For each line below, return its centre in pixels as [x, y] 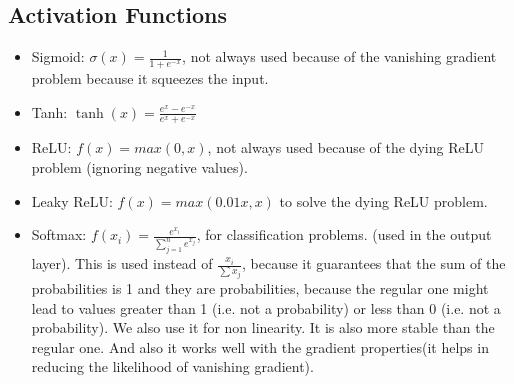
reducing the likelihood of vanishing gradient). [172, 366]
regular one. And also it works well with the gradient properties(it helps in [260, 346]
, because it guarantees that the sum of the [373, 263]
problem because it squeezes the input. [150, 78]
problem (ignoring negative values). [139, 167]
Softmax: [59, 234]
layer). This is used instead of [122, 263]
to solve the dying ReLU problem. [383, 200]
